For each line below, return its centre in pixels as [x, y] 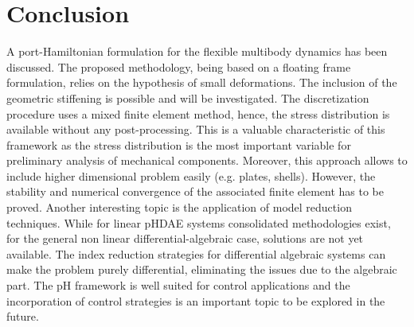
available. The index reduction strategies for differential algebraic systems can [196, 253]
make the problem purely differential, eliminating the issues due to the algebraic [202, 269]
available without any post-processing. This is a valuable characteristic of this [196, 129]
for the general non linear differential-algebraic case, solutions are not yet [185, 238]
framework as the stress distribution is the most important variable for [179, 144]
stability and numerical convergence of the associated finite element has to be [195, 191]
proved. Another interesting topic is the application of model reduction [179, 207]
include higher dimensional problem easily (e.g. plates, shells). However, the [191, 175]
